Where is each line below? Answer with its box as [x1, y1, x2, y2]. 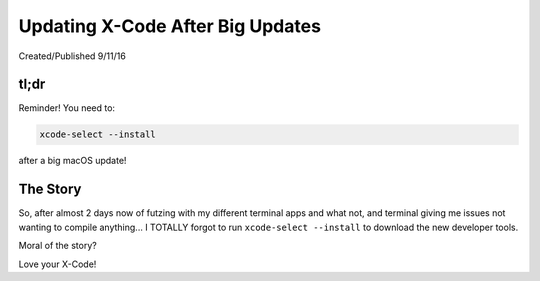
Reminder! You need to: [18, 102, 115, 114]
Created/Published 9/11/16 [18, 50, 127, 62]
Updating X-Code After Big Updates [18, 15, 322, 37]
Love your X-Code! [18, 258, 97, 270]
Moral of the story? [18, 240, 97, 252]
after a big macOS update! [18, 155, 127, 167]
